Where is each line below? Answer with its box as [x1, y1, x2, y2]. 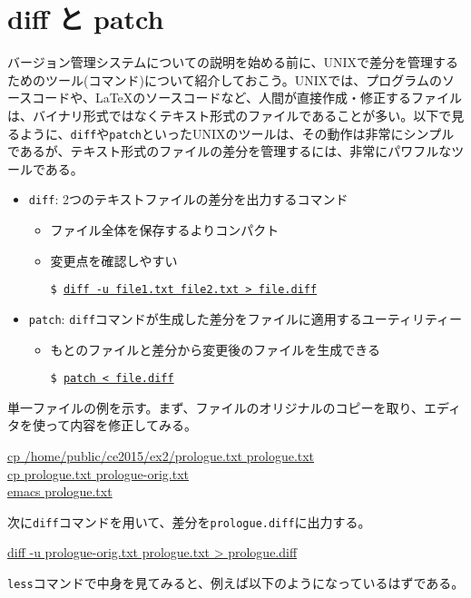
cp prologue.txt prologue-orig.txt [7, 464, 190, 483]
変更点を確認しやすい [50, 250, 178, 270]
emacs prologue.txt [7, 482, 113, 501]
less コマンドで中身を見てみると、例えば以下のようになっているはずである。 [7, 573, 465, 592]
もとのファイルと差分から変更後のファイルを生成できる [50, 339, 380, 358]
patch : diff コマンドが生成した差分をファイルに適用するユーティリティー [28, 309, 463, 328]
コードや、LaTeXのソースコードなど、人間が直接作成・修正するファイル [32, 88, 462, 107]
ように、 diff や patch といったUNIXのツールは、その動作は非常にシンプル [19, 123, 455, 142]
